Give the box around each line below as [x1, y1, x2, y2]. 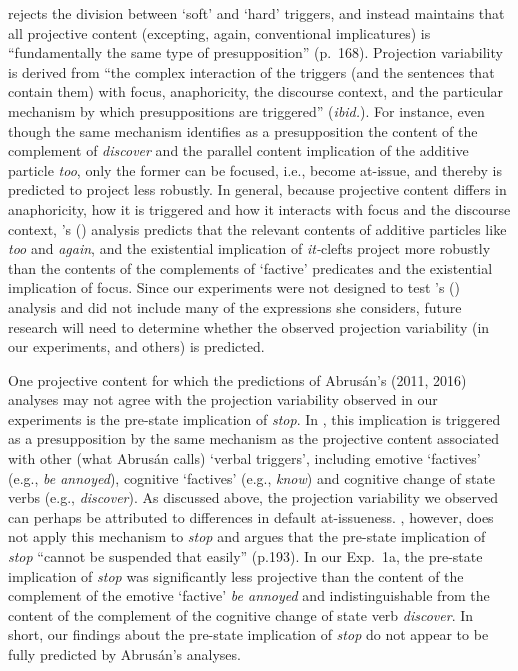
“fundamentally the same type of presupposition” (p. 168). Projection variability [8, 42, 503, 63]
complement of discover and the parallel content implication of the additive [8, 140, 469, 161]
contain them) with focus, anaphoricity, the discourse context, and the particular [8, 81, 504, 102]
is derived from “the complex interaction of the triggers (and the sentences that [8, 61, 495, 82]
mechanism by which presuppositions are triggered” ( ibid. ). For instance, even [8, 100, 485, 121]
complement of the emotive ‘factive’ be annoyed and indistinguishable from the [8, 585, 490, 606]
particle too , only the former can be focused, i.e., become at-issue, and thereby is [8, 159, 502, 180]
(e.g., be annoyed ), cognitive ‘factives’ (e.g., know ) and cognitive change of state [8, 467, 496, 488]
